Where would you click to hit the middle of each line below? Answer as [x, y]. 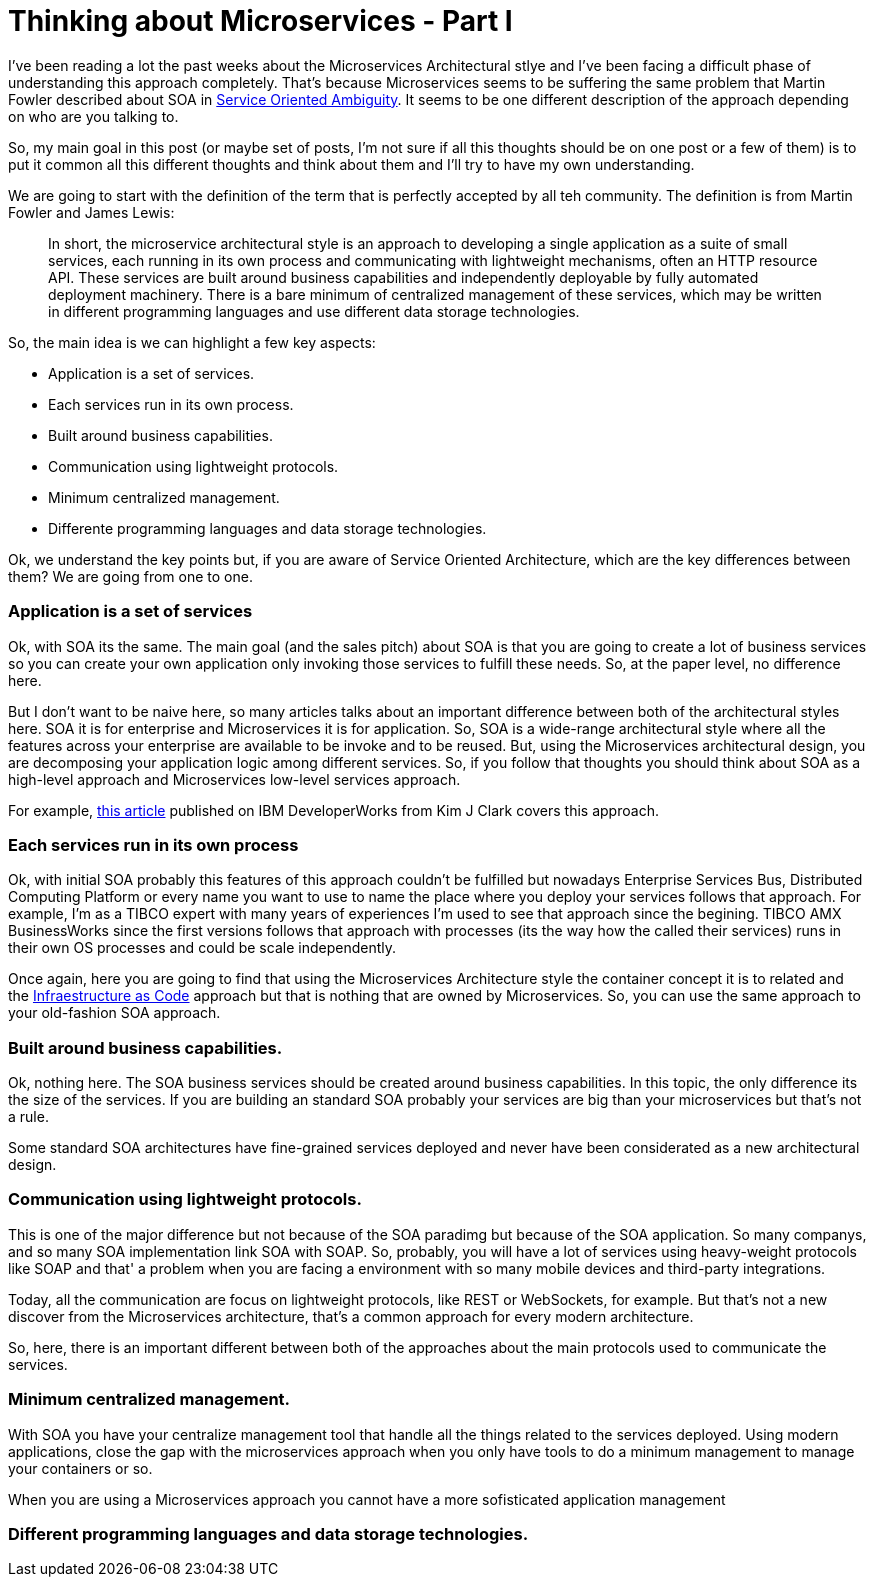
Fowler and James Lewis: [91, 212]
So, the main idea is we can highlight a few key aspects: [192, 342]
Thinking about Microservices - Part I [260, 21]
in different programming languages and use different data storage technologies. [314, 311]
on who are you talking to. [93, 116]
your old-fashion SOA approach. [114, 1013]
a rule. [28, 1116]
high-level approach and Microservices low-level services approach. [234, 779]
